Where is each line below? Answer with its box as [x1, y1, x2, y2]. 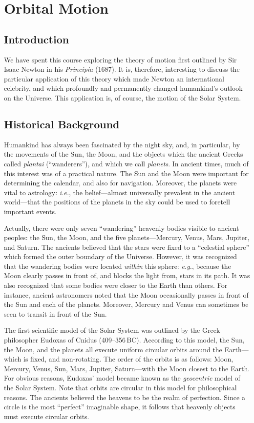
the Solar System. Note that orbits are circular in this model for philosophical [4, 383, 237, 392]
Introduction [4, 31, 69, 46]
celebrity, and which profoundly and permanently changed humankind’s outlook [4, 83, 243, 93]
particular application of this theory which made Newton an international [4, 73, 225, 83]
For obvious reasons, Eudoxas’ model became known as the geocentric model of [4, 373, 240, 383]
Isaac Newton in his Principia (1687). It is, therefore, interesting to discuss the [4, 64, 240, 74]
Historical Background [4, 116, 120, 131]
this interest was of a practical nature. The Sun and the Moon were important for [4, 168, 249, 178]
